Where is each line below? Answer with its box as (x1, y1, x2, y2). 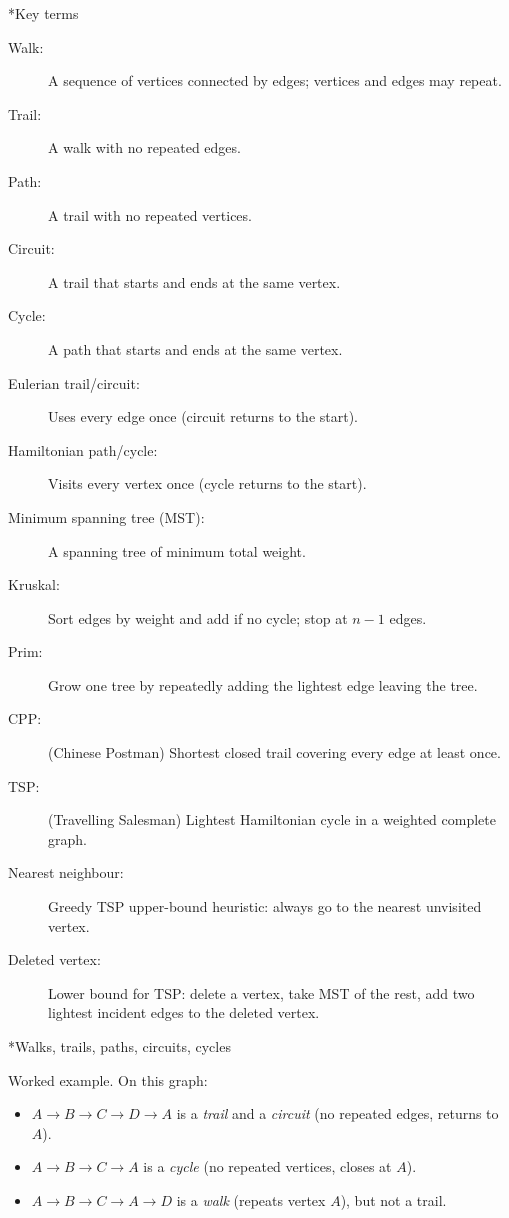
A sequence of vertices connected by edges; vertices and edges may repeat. (48, 70, 502, 91)
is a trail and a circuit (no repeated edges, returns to (176, 1103, 499, 1124)
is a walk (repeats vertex (176, 1189, 326, 1210)
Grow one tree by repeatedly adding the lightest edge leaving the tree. (48, 674, 478, 695)
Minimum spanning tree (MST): (8, 506, 205, 527)
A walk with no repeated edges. (48, 137, 241, 158)
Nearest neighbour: (8, 862, 124, 883)
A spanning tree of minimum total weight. (48, 540, 306, 561)
